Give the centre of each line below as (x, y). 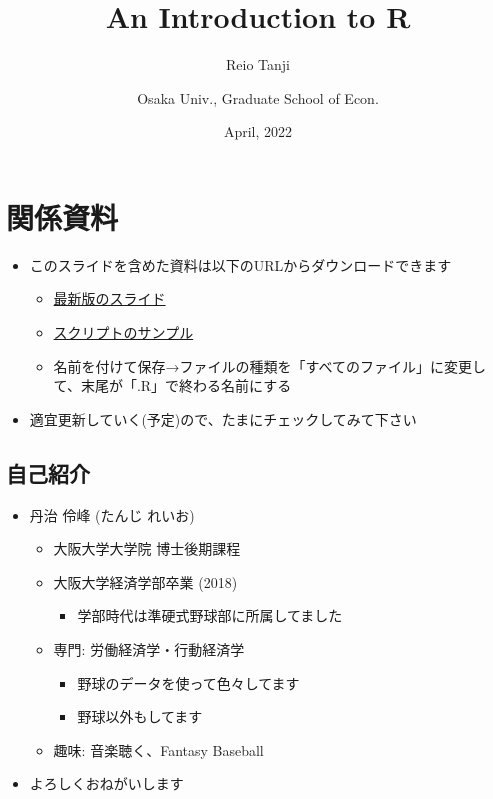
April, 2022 (258, 131)
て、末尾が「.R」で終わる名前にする (172, 385)
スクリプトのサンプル (123, 332)
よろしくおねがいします (106, 783)
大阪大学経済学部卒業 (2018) (145, 581)
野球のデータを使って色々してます (188, 682)
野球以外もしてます (140, 716)
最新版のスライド (109, 298)
